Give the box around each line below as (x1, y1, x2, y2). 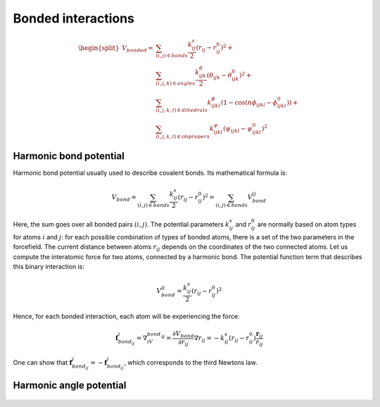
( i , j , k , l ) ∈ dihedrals (156, 107, 208, 114)
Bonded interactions (13, 11, 135, 26)
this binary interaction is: (13, 263, 84, 271)
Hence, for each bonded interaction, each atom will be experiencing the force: (13, 312, 240, 320)
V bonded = (122, 44, 154, 54)
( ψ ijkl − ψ (222, 125, 253, 134)
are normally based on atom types (257, 220, 357, 229)
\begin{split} (78, 44, 120, 52)
